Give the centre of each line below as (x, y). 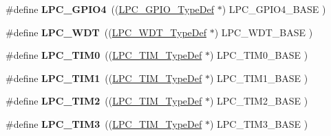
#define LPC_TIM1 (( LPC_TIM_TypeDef (104, 78)
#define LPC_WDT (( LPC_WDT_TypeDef (106, 32)
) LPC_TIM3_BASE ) (259, 123)
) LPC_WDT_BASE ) (264, 32)
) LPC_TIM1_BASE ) (259, 78)
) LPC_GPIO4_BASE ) (274, 9)
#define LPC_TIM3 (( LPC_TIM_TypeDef (104, 123)
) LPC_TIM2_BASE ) (259, 101)
